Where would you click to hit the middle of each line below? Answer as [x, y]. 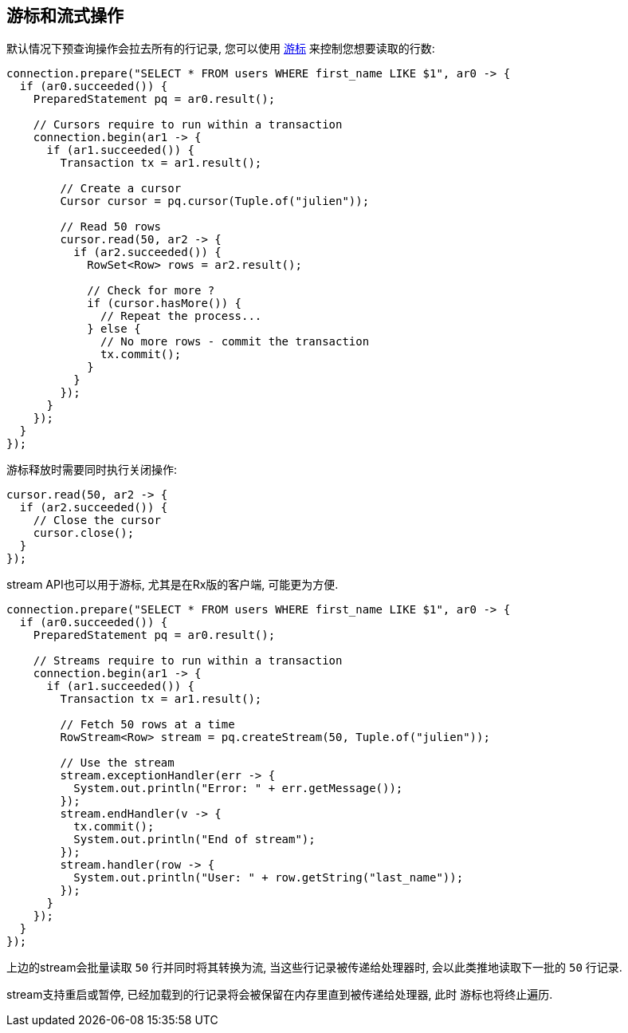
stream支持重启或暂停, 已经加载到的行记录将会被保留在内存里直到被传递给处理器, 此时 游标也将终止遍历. [280, 995]
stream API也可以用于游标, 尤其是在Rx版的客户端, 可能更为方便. [173, 585]
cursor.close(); [84, 533]
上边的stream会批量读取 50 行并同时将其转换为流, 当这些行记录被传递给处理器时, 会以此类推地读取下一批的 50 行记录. [314, 968]
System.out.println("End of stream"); [194, 840]
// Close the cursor [97, 520]
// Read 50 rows [110, 227]
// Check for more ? [151, 291]
